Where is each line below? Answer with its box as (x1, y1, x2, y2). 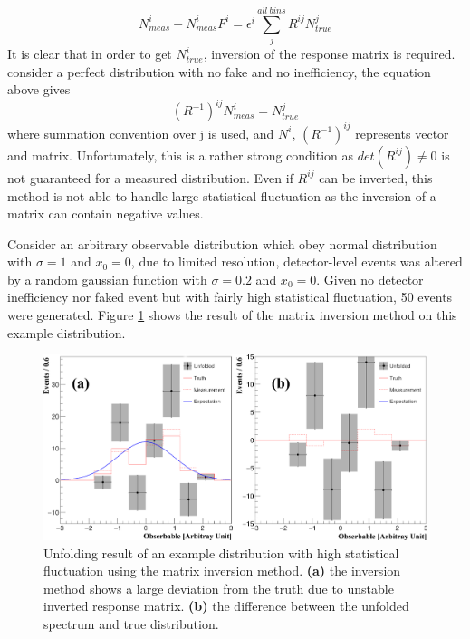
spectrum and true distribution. (43, 614, 219, 633)
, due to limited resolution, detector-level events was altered (130, 252, 463, 271)
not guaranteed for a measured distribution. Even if (7, 168, 293, 187)
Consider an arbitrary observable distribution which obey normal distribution (7, 234, 437, 253)
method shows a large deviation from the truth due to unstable (43, 578, 394, 597)
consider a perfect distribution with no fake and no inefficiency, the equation (7, 62, 431, 81)
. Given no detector (316, 269, 424, 288)
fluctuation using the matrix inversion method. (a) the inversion (43, 561, 401, 580)
